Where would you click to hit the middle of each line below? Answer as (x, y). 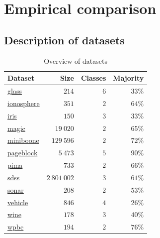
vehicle (18, 202)
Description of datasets (64, 40)
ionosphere (24, 103)
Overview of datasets (76, 60)
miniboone (23, 140)
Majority (128, 78)
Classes (93, 78)
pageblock (23, 153)
